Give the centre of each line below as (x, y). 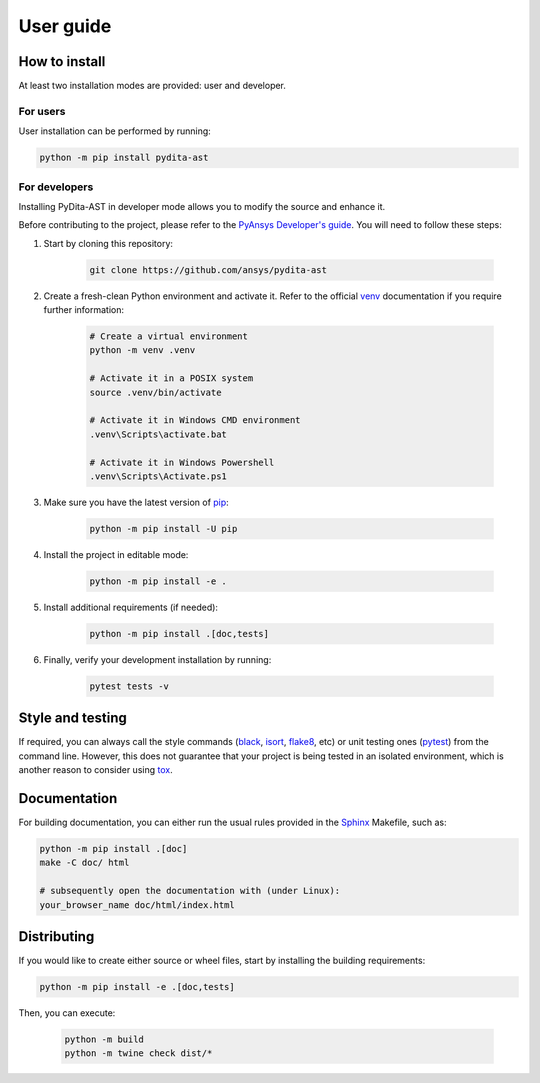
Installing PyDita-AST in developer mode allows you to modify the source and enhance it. (202, 206)
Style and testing (72, 718)
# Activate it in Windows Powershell (182, 462)
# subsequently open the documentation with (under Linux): (190, 891)
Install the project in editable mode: (116, 554)
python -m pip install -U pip (163, 528)
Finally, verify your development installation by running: (157, 659)
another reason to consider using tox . (96, 770)
